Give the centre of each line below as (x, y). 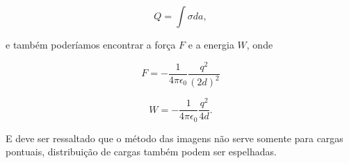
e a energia (211, 44)
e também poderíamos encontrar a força (91, 44)
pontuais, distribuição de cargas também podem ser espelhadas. (141, 152)
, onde (260, 44)
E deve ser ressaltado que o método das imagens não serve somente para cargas (174, 138)
